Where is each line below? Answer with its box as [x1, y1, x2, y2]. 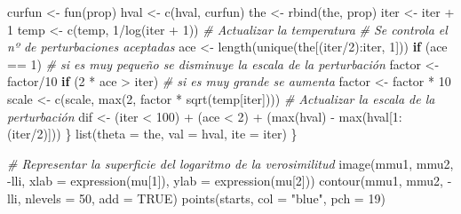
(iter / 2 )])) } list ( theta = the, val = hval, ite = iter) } [7, 124, 298, 143]
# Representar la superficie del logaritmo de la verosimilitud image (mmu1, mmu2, [7, 154, 454, 172]
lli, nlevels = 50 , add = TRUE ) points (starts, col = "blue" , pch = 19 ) [7, 188, 385, 207]
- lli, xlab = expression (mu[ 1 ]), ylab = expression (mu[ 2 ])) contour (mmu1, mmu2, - [7, 171, 452, 190]
